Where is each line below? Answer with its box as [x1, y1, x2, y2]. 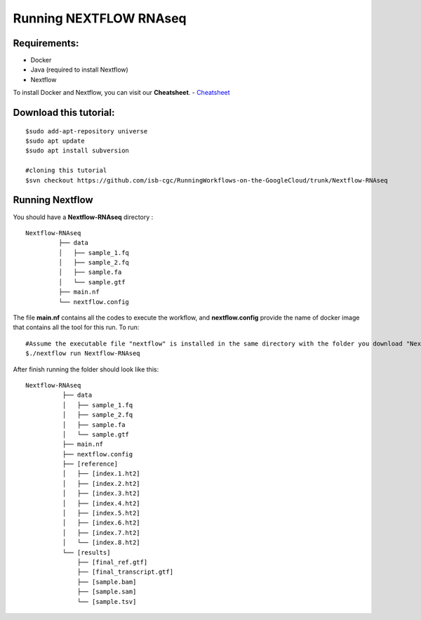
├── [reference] [62, 460, 119, 468]
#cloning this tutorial [25, 166, 107, 175]
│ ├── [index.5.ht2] [62, 509, 140, 517]
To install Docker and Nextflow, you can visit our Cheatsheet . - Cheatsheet [13, 88, 231, 97]
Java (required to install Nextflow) [30, 65, 129, 74]
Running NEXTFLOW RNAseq [13, 11, 187, 26]
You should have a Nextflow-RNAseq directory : [13, 213, 154, 221]
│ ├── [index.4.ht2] [62, 499, 140, 507]
